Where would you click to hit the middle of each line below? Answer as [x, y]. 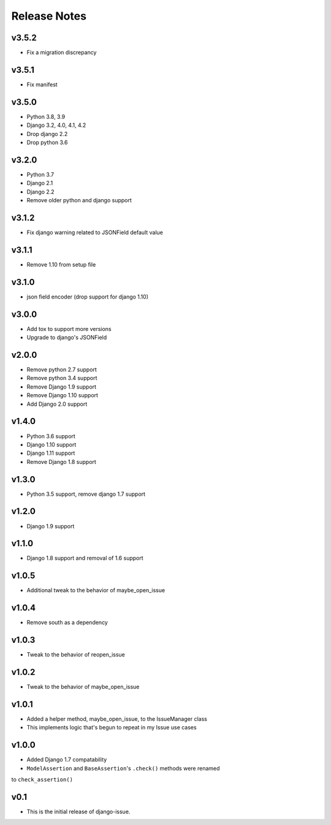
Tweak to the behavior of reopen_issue [76, 655]
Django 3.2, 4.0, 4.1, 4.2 [56, 125]
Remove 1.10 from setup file [61, 264]
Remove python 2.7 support [62, 370]
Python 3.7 [40, 174]
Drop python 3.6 [47, 143]
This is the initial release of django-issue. [78, 812]
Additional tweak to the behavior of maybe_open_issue [96, 590]
